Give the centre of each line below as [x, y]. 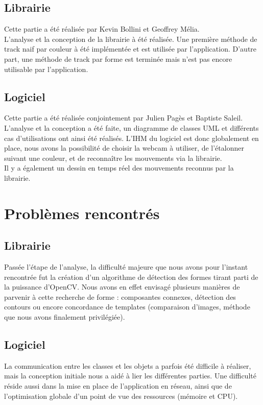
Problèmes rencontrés [82, 213]
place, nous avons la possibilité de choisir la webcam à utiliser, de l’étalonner [124, 148]
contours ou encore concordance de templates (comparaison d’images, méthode [127, 307]
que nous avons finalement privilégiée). [65, 317]
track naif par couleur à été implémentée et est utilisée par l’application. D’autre [130, 49]
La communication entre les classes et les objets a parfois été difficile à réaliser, [128, 365]
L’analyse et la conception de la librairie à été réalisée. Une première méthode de [131, 39]
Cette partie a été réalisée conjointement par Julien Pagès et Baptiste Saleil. [124, 118]
